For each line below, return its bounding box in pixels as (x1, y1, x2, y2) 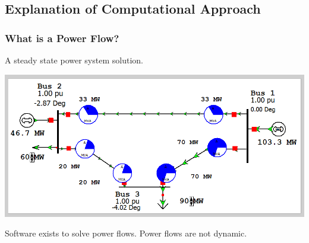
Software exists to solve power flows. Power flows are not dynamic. (5, 227, 247, 239)
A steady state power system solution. (5, 54, 143, 66)
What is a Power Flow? (5, 30, 119, 45)
